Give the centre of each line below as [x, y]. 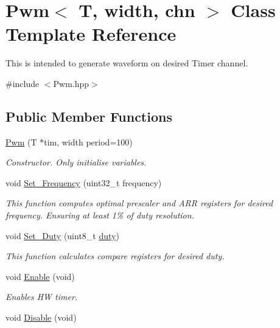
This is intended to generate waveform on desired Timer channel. [127, 63]
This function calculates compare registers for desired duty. [115, 256]
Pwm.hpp [71, 83]
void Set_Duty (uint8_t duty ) [62, 235]
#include [23, 83]
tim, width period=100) [88, 141]
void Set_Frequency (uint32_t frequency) [84, 182]
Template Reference [91, 34]
